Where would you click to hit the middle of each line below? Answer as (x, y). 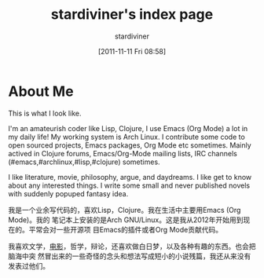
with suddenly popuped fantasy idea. (68, 193)
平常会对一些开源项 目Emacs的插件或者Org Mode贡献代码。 (125, 229)
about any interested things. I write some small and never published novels (129, 185)
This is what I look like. (45, 113)
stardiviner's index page (132, 15)
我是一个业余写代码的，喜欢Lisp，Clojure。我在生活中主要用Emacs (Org (125, 210)
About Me (41, 91)
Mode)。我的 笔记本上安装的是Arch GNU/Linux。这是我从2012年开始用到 (126, 219)
